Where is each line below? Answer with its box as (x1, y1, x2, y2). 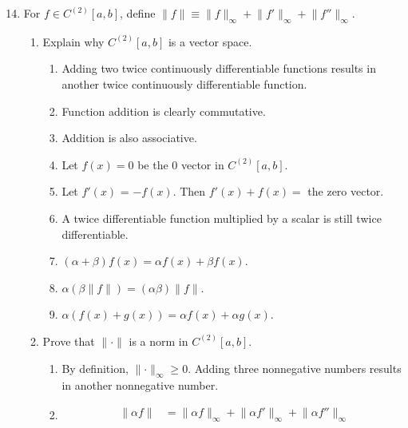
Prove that (42, 332, 95, 349)
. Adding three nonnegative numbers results (188, 359, 402, 376)
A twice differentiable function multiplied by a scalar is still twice (61, 209, 382, 226)
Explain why (42, 33, 105, 50)
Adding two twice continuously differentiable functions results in (61, 60, 376, 77)
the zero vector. (307, 183, 384, 200)
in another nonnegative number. (61, 377, 219, 394)
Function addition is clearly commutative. (61, 102, 266, 119)
